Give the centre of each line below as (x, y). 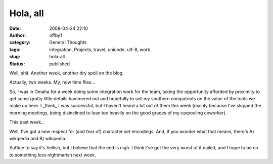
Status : (17, 64)
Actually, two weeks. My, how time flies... (52, 82)
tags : (15, 49)
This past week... (27, 122)
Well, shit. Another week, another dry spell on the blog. (66, 73)
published (60, 64)
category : (20, 43)
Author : (18, 35)
